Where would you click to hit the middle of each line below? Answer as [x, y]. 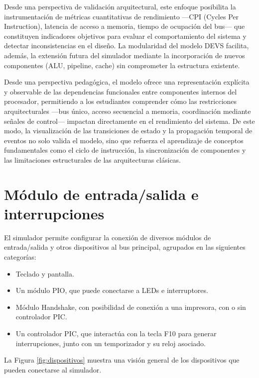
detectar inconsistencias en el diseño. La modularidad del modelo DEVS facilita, [127, 46]
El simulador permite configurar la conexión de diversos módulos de [108, 237]
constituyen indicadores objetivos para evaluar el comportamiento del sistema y [125, 36]
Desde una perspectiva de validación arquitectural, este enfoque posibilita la [120, 6]
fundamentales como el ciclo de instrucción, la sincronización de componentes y [125, 150]
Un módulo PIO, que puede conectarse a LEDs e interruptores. [112, 290]
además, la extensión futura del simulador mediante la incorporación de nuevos [125, 55]
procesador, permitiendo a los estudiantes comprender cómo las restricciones [121, 101]
